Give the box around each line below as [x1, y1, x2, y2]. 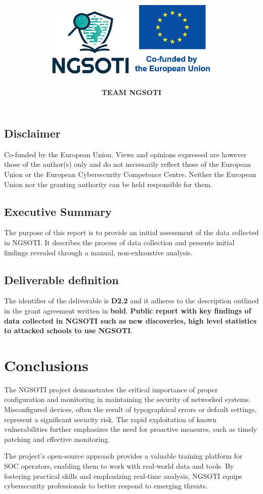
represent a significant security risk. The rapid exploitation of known [4, 414, 217, 424]
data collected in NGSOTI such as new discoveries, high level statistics [4, 315, 256, 326]
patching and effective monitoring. [4, 433, 110, 444]
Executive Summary [4, 203, 112, 219]
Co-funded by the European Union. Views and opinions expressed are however [4, 149, 247, 159]
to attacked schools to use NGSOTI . [4, 325, 133, 336]
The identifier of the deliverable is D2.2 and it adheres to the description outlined [4, 295, 259, 306]
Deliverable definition [4, 272, 119, 287]
